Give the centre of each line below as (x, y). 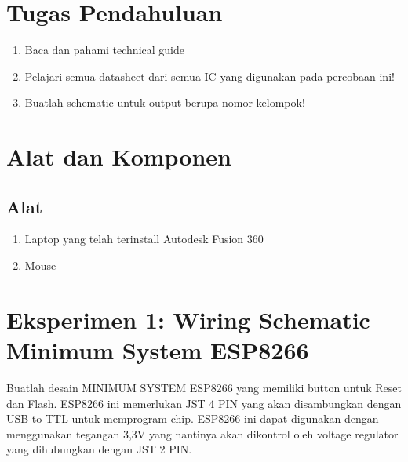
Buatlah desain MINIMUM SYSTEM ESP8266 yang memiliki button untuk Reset (204, 387)
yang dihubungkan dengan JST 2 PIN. (99, 449)
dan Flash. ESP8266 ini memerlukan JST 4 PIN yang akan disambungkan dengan (204, 403)
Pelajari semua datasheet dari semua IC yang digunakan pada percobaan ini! (209, 76)
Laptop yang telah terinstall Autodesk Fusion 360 (144, 239)
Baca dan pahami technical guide (104, 50)
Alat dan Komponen (119, 156)
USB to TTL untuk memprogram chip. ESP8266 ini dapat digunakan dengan (193, 418)
